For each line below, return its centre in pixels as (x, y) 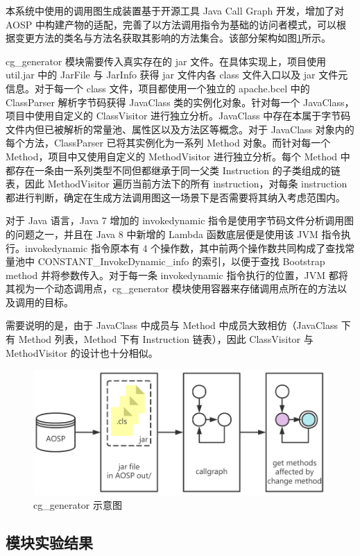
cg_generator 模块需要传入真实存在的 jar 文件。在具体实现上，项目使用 (166, 61)
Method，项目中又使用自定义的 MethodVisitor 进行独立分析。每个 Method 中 (178, 156)
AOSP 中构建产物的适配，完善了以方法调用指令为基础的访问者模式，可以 (171, 24)
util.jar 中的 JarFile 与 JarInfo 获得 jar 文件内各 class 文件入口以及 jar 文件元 (177, 75)
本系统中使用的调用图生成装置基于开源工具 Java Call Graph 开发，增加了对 (175, 10)
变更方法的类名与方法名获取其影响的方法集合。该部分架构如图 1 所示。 (173, 38)
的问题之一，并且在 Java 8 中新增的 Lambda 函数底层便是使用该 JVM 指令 (173, 234)
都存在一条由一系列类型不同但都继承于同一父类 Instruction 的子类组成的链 (173, 170)
